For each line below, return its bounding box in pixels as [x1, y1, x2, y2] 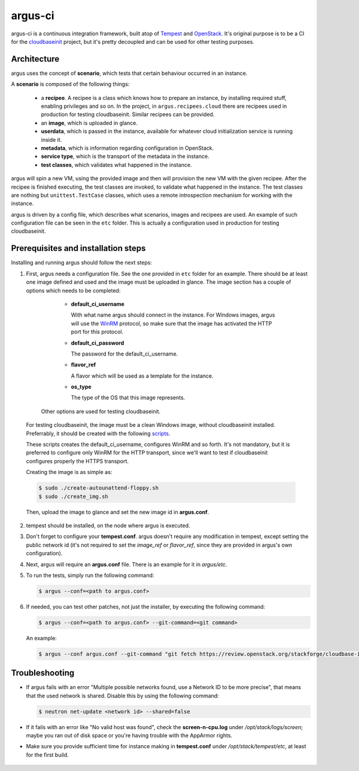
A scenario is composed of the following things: [11, 81, 130, 88]
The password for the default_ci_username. [71, 350, 178, 357]
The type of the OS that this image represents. [71, 394, 185, 401]
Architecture [11, 54, 60, 64]
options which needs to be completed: [26, 287, 121, 294]
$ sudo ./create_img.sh [38, 493, 109, 500]
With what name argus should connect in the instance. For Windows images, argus [71, 311, 275, 318]
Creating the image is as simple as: [26, 469, 112, 476]
